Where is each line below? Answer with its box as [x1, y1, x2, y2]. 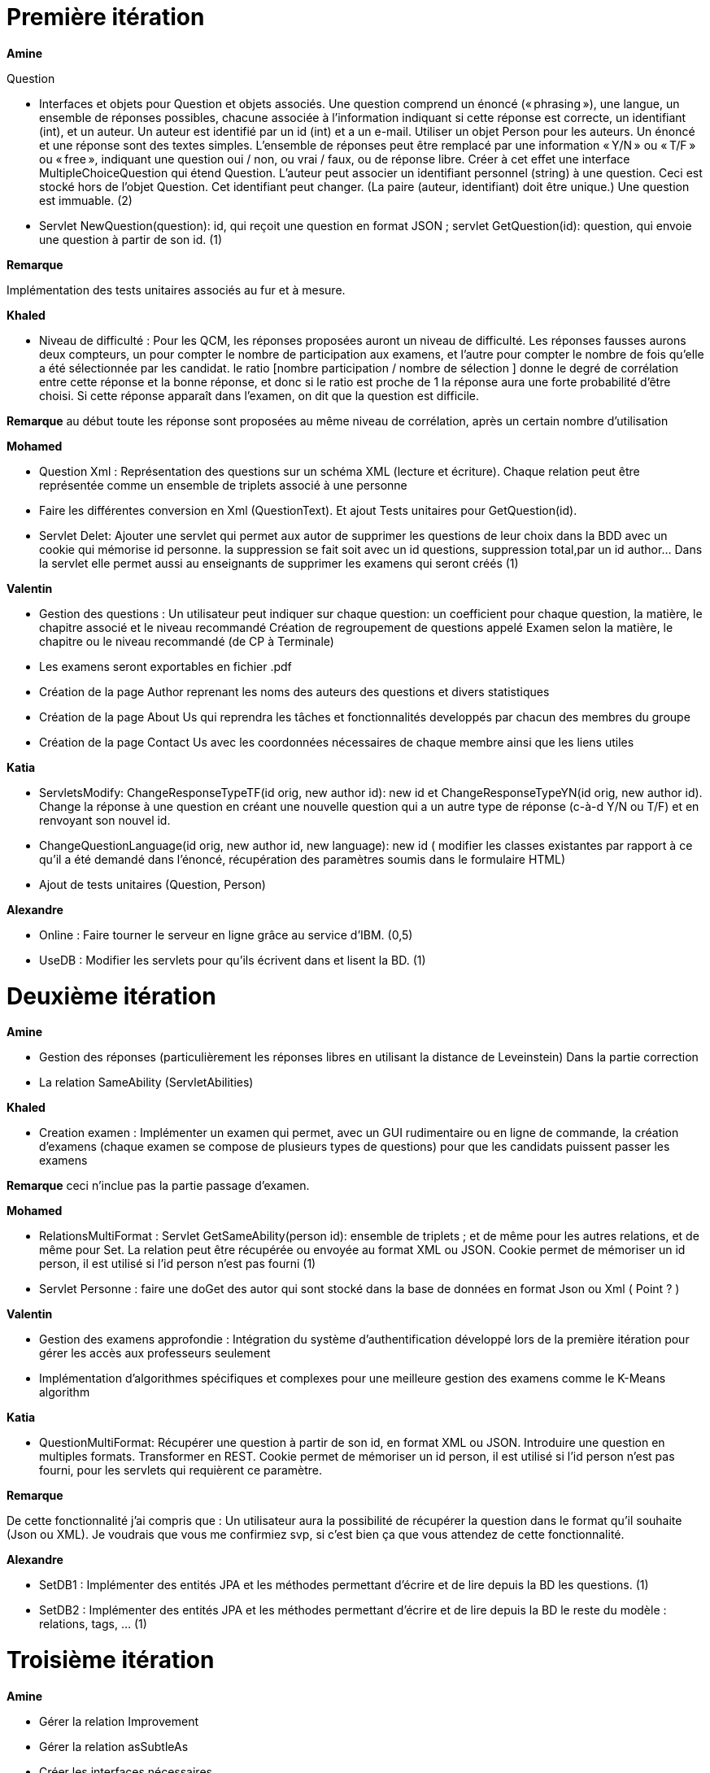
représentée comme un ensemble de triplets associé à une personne [39, 477, 407, 492]
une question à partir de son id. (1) [39, 232, 223, 246]
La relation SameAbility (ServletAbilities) [39, 1075, 254, 1090]
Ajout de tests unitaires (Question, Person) [39, 877, 266, 891]
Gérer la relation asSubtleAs [39, 1739, 189, 1753]
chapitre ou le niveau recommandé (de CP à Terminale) [39, 634, 334, 648]
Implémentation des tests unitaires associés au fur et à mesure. [7, 282, 346, 297]
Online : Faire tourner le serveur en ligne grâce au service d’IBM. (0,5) [39, 927, 413, 942]
